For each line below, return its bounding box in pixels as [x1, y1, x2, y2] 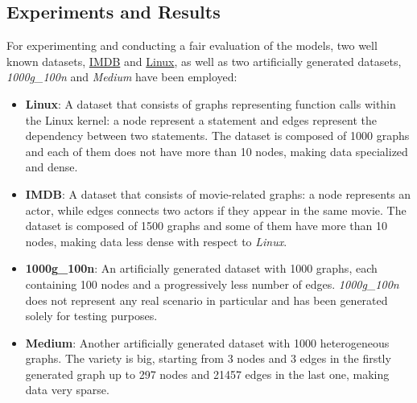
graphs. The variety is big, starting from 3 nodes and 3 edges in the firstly [25, 350, 391, 367]
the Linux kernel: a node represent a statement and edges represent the [25, 111, 378, 128]
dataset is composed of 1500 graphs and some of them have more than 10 [25, 217, 387, 234]
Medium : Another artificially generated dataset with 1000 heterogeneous [25, 334, 390, 351]
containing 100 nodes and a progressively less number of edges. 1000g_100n [25, 275, 399, 292]
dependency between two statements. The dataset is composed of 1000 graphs [25, 127, 410, 144]
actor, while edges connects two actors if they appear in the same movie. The [25, 201, 407, 218]
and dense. [25, 158, 78, 175]
